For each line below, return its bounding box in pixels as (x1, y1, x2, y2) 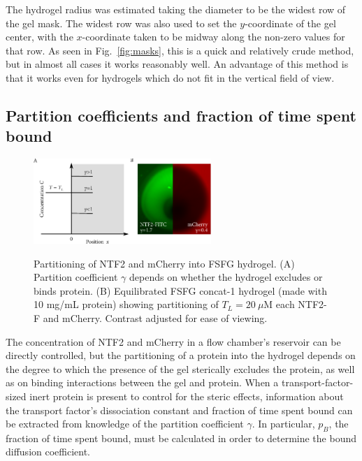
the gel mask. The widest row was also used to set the (6, 15, 237, 30)
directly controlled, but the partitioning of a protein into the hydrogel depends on (6, 348, 356, 363)
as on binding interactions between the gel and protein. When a (6, 375, 279, 390)
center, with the (6, 29, 73, 44)
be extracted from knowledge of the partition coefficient (6, 416, 244, 431)
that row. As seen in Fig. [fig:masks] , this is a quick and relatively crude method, (6, 43, 354, 57)
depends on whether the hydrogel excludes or (129, 270, 323, 284)
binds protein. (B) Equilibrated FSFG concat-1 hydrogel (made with (34, 283, 327, 298)
